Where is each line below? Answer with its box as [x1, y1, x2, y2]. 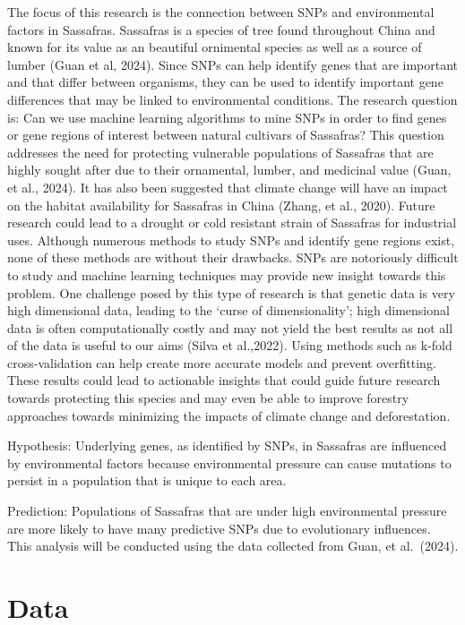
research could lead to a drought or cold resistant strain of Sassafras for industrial [7, 213, 457, 232]
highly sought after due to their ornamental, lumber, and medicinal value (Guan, [7, 160, 452, 179]
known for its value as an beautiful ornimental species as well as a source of [7, 38, 422, 56]
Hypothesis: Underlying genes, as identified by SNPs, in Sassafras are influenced [7, 436, 447, 455]
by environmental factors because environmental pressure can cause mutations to [7, 453, 452, 472]
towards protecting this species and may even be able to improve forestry [7, 389, 409, 407]
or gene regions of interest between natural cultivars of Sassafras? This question [7, 125, 444, 144]
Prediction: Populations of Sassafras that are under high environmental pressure [7, 501, 447, 520]
